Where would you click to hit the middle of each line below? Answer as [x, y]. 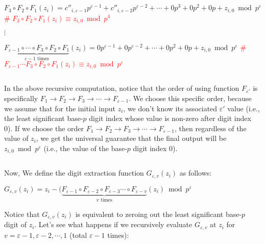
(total [78, 235]
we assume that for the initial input [60, 108]
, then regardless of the [211, 128]
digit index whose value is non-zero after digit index [170, 118]
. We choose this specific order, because [190, 98]
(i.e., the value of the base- [85, 148]
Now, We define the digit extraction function [74, 173]
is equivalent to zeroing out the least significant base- [159, 214]
